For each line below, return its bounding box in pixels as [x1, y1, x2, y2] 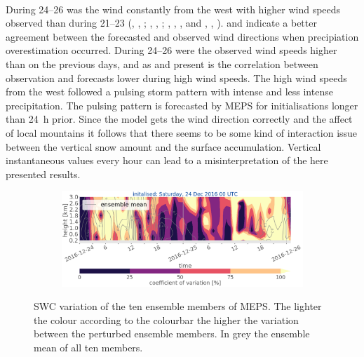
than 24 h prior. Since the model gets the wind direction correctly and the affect [6, 112, 353, 126]
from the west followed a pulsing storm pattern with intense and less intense [6, 84, 333, 99]
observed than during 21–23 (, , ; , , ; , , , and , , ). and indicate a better [6, 15, 317, 30]
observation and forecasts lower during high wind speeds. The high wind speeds [6, 70, 347, 85]
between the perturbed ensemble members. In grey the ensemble [34, 326, 310, 341]
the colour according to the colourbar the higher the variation [34, 312, 299, 327]
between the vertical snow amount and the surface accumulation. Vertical [6, 139, 321, 154]
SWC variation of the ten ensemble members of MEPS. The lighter [34, 299, 322, 314]
